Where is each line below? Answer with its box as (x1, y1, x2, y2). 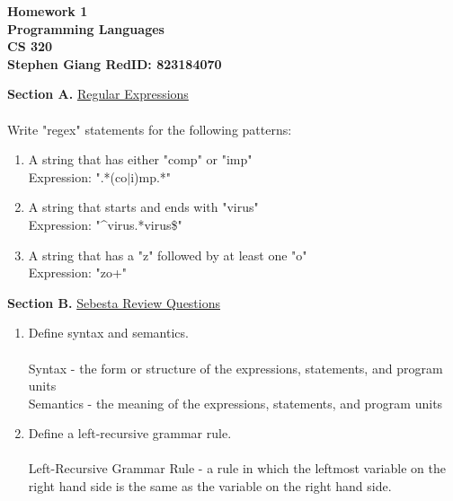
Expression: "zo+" (28, 263, 128, 282)
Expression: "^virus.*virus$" (28, 215, 182, 233)
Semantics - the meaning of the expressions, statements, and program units (28, 393, 443, 412)
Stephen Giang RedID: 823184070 (7, 54, 222, 73)
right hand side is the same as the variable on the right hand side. (28, 477, 392, 496)
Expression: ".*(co (28, 167, 128, 186)
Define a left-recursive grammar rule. (28, 424, 232, 443)
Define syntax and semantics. (28, 323, 189, 342)
